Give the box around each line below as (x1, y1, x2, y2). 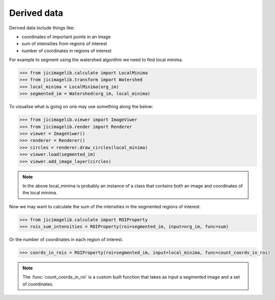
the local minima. (22, 190, 57, 196)
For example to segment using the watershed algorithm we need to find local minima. (9, 57, 183, 63)
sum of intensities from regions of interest (21, 41, 108, 47)
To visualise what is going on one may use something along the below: (9, 104, 154, 110)
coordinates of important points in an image (21, 34, 111, 40)
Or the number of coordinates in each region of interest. (9, 237, 123, 242)
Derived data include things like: (9, 25, 75, 31)
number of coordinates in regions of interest (21, 48, 111, 54)
